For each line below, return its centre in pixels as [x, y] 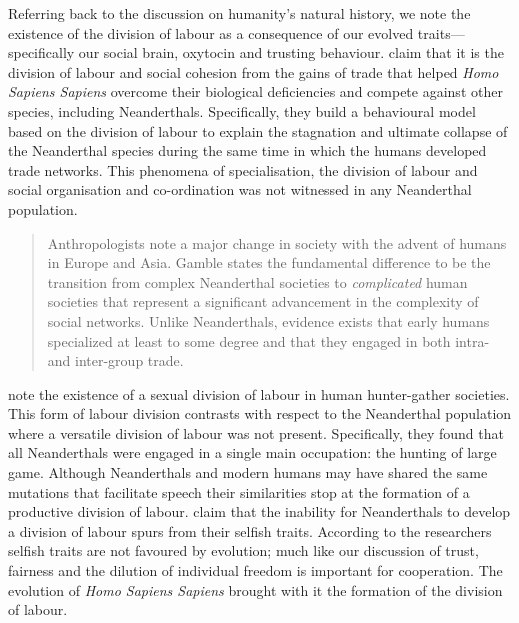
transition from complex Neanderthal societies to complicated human [257, 281]
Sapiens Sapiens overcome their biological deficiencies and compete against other [255, 91]
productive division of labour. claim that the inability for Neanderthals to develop [259, 511]
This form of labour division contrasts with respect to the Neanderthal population [260, 413]
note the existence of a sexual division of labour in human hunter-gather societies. [259, 393]
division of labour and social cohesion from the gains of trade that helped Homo [253, 71]
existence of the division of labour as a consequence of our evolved [211, 32]
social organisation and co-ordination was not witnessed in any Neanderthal [240, 189]
